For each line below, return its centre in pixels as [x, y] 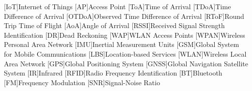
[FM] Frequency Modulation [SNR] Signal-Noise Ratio [82, 82]
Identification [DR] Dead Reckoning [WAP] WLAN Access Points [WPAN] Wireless [125, 35]
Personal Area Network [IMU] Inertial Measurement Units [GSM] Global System [122, 44]
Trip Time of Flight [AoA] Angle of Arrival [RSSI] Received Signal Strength [114, 25]
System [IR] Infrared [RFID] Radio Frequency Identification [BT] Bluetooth [113, 73]
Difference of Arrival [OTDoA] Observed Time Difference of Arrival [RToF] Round [124, 16]
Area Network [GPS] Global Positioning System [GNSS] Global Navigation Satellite [126, 63]
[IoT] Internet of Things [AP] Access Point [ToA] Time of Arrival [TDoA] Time [118, 6]
